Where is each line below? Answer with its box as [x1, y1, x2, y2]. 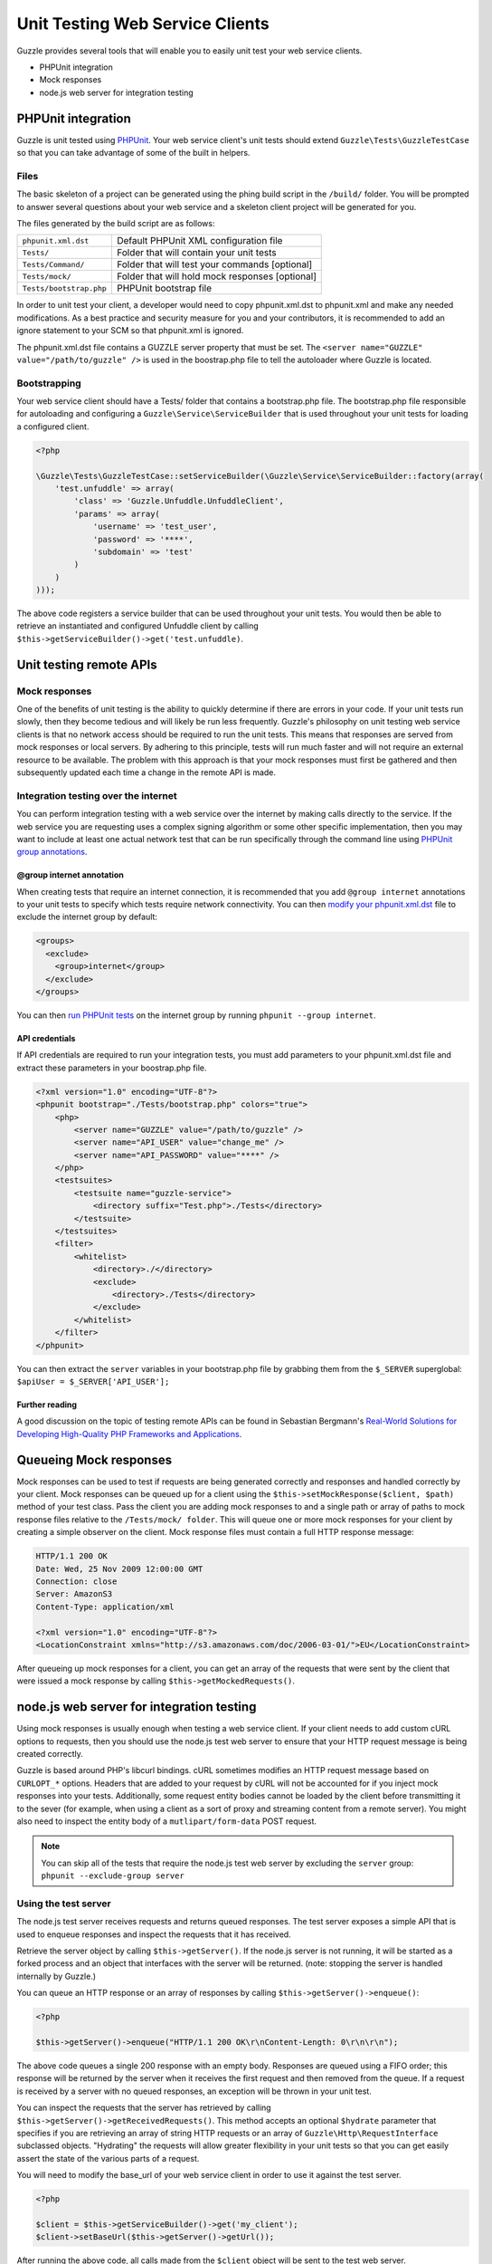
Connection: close [35, 1576, 118, 1587]
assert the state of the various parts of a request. [16, 2153, 200, 2163]
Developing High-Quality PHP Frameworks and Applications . [16, 1428, 242, 1439]
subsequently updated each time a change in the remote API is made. [16, 766, 276, 778]
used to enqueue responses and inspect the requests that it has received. [16, 1929, 291, 1940]
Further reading [16, 1399, 77, 1410]
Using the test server [16, 1897, 112, 1910]
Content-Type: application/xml [35, 1601, 175, 1612]
